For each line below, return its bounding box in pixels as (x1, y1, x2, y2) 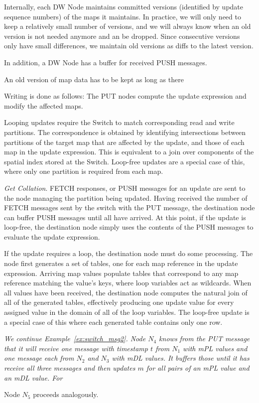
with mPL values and (183, 343, 248, 353)
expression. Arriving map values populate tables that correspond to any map (4, 268, 239, 278)
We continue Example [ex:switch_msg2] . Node (4, 333, 146, 344)
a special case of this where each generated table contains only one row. (4, 316, 223, 327)
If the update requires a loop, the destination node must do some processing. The (4, 248, 253, 259)
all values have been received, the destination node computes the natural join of (4, 287, 248, 297)
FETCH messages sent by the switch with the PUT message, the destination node (4, 202, 255, 213)
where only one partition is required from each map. (4, 166, 163, 176)
